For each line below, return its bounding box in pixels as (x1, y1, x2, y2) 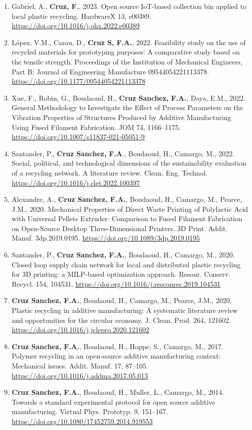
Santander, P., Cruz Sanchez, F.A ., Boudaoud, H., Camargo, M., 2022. (11, 148, 235, 158)
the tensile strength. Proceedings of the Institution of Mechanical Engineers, (11, 56, 243, 66)
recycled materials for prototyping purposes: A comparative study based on (11, 47, 240, 57)
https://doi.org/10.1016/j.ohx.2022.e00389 (11, 20, 140, 31)
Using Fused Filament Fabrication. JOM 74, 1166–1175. (11, 122, 181, 132)
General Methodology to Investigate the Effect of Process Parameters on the (11, 102, 243, 113)
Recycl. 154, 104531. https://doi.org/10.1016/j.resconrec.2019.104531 (11, 278, 221, 289)
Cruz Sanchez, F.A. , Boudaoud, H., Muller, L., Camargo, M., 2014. (11, 387, 224, 397)
